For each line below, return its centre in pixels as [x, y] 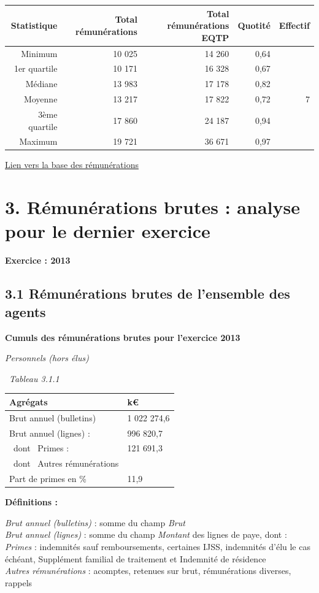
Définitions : [31, 502]
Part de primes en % [48, 479]
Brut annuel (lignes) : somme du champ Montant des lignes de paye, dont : [146, 534]
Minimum [39, 53]
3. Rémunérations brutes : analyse [152, 207]
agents [25, 311]
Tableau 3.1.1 [34, 378]
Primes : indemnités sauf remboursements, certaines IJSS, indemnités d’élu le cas [158, 546]
